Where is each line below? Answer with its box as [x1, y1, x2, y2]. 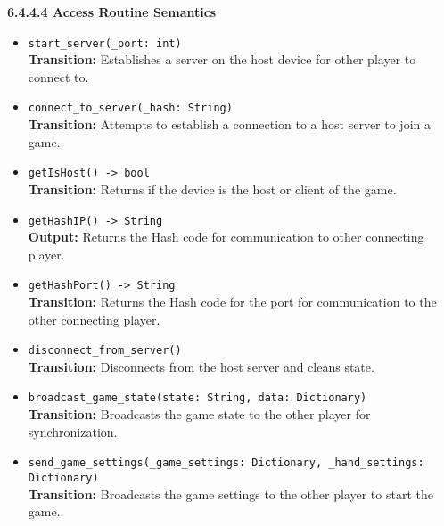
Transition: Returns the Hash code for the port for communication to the [28, 292, 437, 311]
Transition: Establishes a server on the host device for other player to [28, 50, 416, 69]
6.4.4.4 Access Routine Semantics [7, 3, 217, 21]
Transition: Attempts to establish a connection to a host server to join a [28, 115, 431, 134]
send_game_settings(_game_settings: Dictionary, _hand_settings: [28, 456, 424, 470]
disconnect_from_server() [28, 344, 182, 358]
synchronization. [28, 422, 118, 440]
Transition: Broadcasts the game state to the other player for [28, 405, 371, 423]
